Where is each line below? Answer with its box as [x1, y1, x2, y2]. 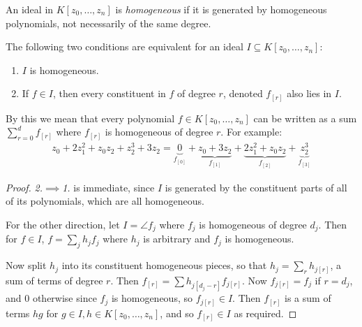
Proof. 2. [6, 180, 43, 194]
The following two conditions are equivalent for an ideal [6, 39, 243, 54]
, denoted [223, 86, 263, 101]
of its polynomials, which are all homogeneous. [6, 194, 204, 208]
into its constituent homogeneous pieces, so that [61, 258, 267, 272]
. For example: [220, 124, 282, 139]
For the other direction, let [6, 217, 120, 231]
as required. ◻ [234, 305, 297, 320]
